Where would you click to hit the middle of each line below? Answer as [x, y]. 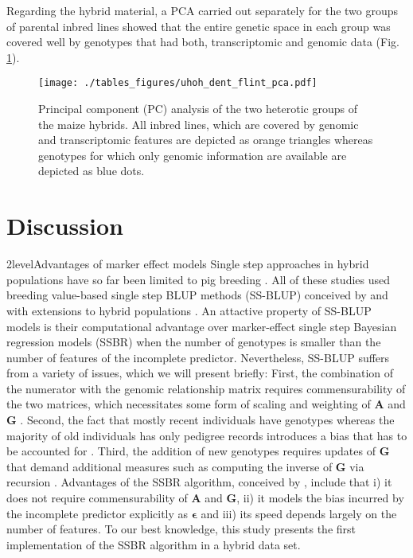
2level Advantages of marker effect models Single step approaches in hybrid [188, 264]
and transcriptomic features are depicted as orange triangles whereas [206, 140]
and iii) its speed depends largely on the [299, 513]
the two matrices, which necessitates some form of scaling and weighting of [189, 404]
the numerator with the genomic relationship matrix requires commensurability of [206, 388]
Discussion [65, 226]
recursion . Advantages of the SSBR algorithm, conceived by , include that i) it [199, 482]
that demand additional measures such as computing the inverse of [169, 466]
